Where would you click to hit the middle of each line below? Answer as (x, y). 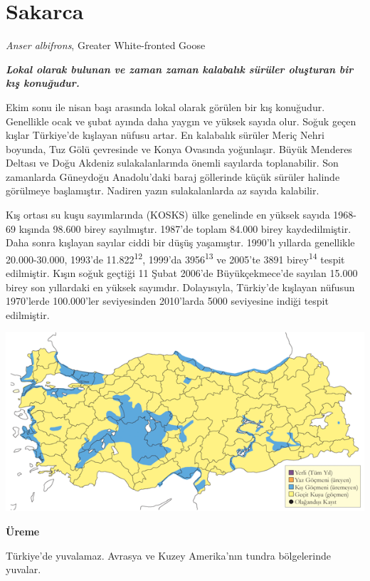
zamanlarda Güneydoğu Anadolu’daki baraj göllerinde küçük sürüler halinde (173, 176)
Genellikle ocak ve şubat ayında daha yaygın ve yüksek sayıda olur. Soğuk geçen (181, 121)
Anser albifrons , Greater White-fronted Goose (106, 45)
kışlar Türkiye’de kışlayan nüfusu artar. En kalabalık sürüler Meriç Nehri (165, 135)
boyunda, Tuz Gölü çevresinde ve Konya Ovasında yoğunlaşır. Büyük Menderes (179, 148)
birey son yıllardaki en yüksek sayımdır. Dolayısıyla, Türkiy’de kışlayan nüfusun (180, 287)
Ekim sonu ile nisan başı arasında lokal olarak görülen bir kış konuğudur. (165, 106)
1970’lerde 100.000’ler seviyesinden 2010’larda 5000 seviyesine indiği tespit (167, 301)
